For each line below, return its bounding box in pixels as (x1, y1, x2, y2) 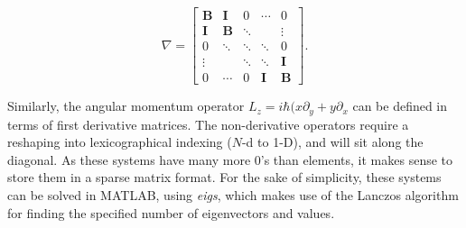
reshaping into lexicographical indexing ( (7, 132, 232, 151)
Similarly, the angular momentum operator (7, 96, 245, 115)
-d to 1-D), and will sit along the (241, 132, 424, 151)
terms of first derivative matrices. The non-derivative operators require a (7, 114, 409, 133)
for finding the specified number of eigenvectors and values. (7, 203, 335, 222)
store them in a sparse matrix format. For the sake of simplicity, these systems (7, 168, 442, 187)
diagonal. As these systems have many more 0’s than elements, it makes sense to (7, 150, 453, 169)
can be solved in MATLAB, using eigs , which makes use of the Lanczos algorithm (7, 185, 459, 204)
